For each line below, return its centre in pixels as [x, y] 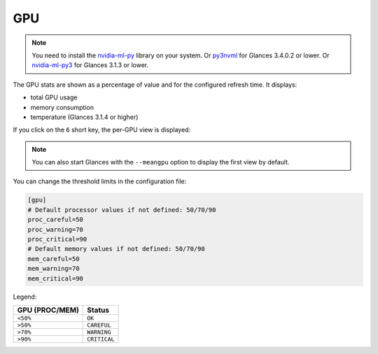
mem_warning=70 [54, 269]
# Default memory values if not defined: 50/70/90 [117, 249]
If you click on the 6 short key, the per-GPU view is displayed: [102, 130]
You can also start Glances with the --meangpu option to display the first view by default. [161, 162]
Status [98, 310]
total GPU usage [54, 97]
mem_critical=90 [56, 278]
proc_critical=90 [57, 239]
